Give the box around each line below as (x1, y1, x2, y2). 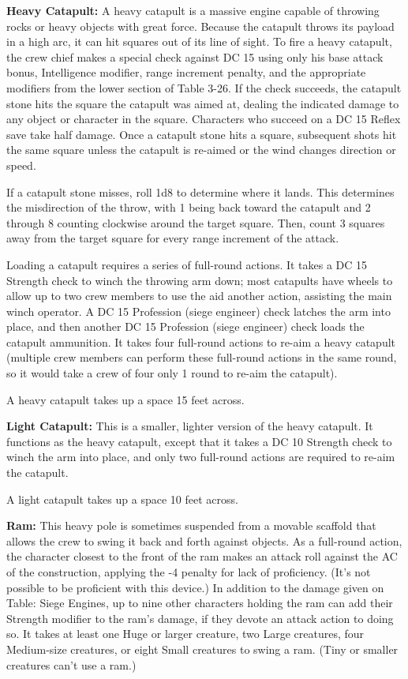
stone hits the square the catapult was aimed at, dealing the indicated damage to (6, 95, 399, 111)
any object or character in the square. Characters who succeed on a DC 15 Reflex (6, 111, 401, 127)
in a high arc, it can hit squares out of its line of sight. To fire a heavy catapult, (6, 33, 392, 50)
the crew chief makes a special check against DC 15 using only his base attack (6, 48, 384, 65)
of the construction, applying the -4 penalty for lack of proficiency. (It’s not (6, 564, 371, 580)
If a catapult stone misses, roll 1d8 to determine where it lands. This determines (6, 183, 395, 200)
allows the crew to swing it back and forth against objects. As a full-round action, (6, 532, 402, 549)
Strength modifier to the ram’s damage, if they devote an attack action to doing (6, 610, 394, 626)
